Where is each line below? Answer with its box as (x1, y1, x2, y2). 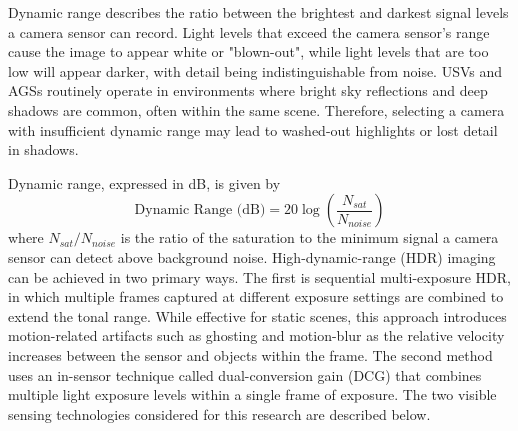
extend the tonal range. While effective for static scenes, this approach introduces (8, 305, 507, 326)
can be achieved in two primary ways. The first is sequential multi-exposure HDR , (8, 266, 511, 287)
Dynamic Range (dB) (134, 203, 266, 218)
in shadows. (8, 139, 79, 160)
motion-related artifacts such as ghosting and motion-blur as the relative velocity (8, 325, 505, 346)
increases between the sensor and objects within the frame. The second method (8, 344, 493, 365)
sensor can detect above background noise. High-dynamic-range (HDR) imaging (8, 246, 496, 267)
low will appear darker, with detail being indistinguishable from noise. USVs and (8, 60, 503, 81)
